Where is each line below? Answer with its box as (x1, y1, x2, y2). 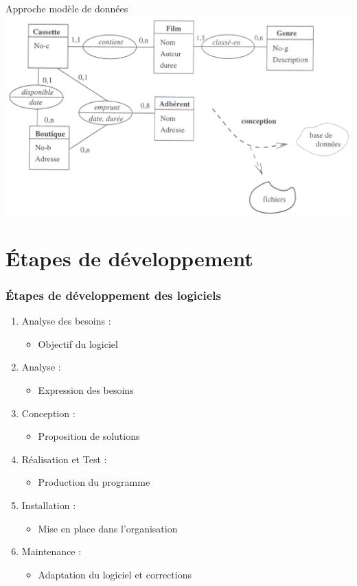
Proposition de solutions (38, 429, 140, 443)
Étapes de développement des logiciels (5, 286, 221, 303)
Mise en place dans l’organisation (38, 521, 178, 535)
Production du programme (38, 475, 150, 489)
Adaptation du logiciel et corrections (38, 567, 192, 581)
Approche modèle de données (5, 1, 128, 15)
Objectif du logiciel (38, 336, 118, 351)
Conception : (21, 406, 76, 420)
